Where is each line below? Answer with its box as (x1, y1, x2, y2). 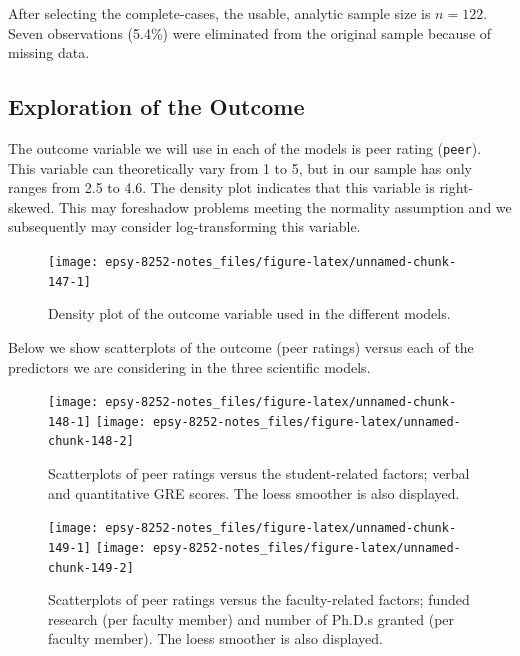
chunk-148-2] (48, 434, 134, 449)
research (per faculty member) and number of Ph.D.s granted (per (48, 608, 455, 629)
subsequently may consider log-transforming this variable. (8, 216, 361, 237)
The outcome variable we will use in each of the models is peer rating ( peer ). (8, 137, 482, 158)
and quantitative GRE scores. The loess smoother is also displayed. (48, 482, 460, 503)
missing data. (8, 42, 90, 63)
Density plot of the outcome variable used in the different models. (48, 303, 451, 324)
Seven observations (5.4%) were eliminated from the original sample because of (8, 22, 492, 43)
